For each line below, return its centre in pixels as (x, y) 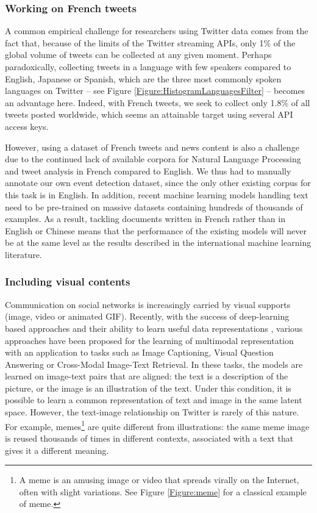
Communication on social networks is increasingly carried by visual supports (148, 304)
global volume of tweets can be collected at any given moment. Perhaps (138, 55)
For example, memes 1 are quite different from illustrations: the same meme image (157, 425)
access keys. (27, 126)
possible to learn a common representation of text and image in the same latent (154, 400)
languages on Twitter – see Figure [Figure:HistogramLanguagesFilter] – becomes (155, 91)
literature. (23, 254)
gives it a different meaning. (57, 450)
